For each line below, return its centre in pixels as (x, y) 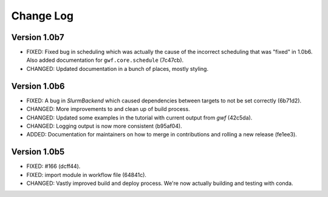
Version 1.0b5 (38, 152)
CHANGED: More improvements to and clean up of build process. (108, 109)
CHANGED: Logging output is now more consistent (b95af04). (104, 126)
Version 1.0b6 (38, 86)
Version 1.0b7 (38, 37)
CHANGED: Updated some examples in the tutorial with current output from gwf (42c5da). (139, 118)
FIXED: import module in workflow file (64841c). (87, 175)
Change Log (43, 16)
